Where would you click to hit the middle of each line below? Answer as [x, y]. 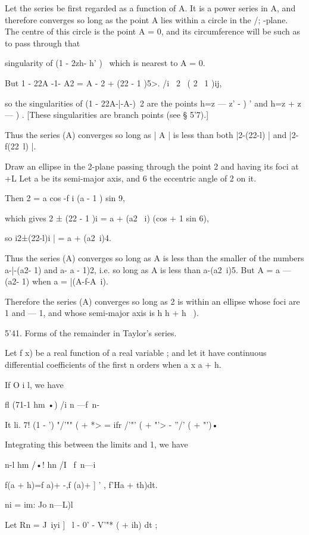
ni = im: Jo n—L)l [39, 504]
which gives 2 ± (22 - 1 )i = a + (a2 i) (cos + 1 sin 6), [107, 218]
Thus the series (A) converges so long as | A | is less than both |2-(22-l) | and [146, 134]
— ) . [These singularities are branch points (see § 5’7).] [107, 115]
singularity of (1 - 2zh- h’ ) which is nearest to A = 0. [105, 63]
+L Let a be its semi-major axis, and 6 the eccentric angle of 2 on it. [131, 178]
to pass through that [43, 43]
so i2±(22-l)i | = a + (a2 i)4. [58, 238]
